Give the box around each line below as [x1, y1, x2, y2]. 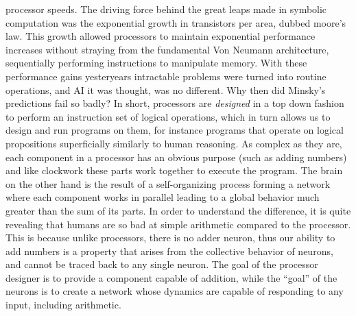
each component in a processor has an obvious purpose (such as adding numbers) [5, 149, 347, 164]
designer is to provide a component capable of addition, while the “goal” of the [5, 270, 337, 284]
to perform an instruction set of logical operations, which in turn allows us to [5, 109, 331, 123]
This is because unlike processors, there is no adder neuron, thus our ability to [5, 230, 335, 245]
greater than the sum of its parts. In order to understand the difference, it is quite [5, 203, 351, 217]
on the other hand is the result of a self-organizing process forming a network [5, 176, 331, 191]
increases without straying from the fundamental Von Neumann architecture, [5, 42, 329, 56]
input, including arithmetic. [5, 297, 121, 312]
